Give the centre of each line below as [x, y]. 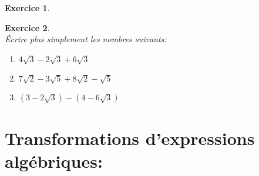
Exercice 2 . [27, 27]
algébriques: [54, 160]
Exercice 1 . [27, 8]
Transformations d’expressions [130, 138]
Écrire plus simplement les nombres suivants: [86, 39]
